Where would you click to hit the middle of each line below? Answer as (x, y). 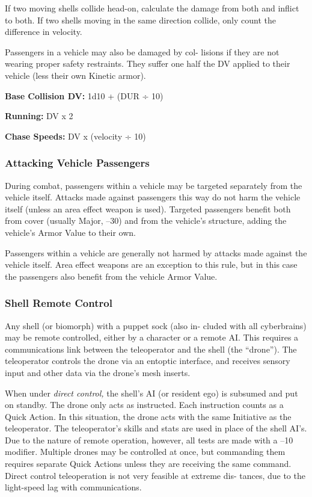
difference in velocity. (44, 32)
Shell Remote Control (59, 303)
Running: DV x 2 (39, 116)
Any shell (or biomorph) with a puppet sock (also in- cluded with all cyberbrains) (156, 325)
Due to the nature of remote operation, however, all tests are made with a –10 (149, 440)
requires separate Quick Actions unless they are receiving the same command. (148, 464)
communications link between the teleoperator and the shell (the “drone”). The (151, 349)
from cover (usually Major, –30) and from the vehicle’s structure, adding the (146, 221)
